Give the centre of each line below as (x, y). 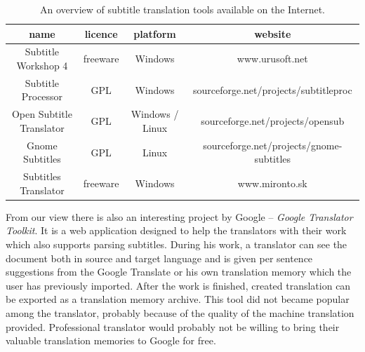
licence (101, 33)
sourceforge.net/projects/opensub (273, 121)
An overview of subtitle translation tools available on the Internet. (182, 9)
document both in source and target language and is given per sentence (159, 258)
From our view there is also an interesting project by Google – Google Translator (179, 216)
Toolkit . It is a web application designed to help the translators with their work (176, 230)
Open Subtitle (42, 114)
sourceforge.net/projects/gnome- (273, 145)
